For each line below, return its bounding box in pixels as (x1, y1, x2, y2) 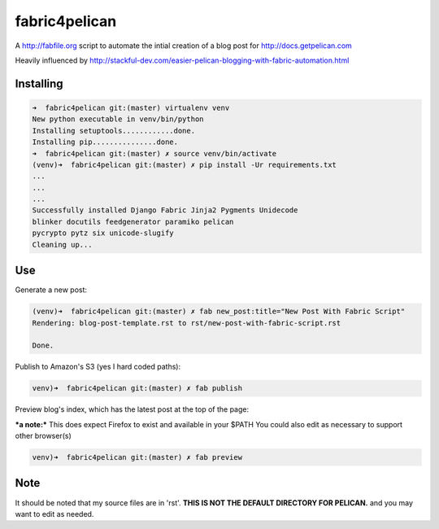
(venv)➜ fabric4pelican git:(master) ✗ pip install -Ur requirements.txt (32, 160, 337, 169)
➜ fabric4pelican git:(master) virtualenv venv (32, 103, 230, 112)
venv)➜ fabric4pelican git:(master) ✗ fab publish (32, 383, 243, 393)
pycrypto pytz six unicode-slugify (32, 229, 174, 238)
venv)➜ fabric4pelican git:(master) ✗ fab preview (32, 452, 243, 461)
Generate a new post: (15, 285, 88, 295)
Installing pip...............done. (32, 138, 179, 146)
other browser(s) (15, 431, 72, 441)
